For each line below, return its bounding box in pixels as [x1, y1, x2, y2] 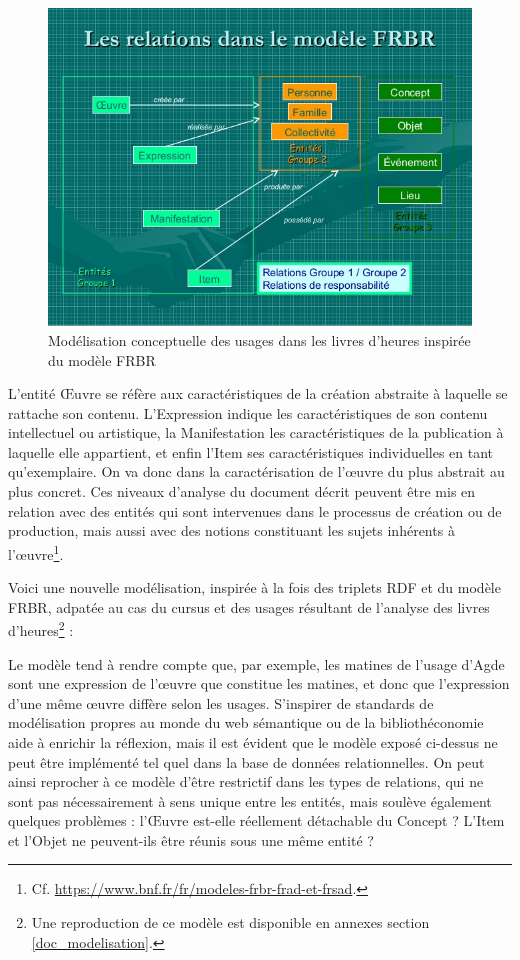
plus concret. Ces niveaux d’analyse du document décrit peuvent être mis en [8, 481, 476, 502]
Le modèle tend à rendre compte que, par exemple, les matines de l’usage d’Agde [8, 653, 505, 674]
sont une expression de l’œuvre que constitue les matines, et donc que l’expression [8, 673, 510, 694]
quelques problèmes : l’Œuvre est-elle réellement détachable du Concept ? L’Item [8, 810, 505, 831]
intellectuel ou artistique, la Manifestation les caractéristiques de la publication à [8, 422, 504, 443]
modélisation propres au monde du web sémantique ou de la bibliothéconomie [8, 712, 484, 733]
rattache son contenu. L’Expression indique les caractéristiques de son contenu [8, 402, 488, 423]
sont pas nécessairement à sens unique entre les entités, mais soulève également [8, 790, 492, 811]
